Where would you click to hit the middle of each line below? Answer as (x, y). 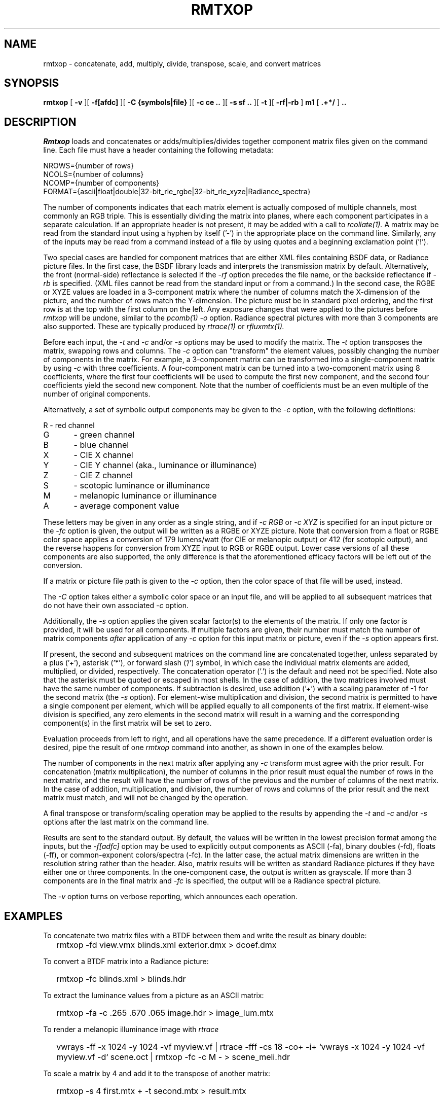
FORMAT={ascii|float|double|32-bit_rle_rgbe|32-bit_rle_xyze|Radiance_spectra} (177, 192)
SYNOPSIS (32, 83)
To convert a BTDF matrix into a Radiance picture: (126, 962)
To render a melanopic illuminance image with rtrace (131, 1030)
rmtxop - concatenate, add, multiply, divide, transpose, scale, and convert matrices (182, 63)
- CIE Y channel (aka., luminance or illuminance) (165, 465)
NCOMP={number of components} (101, 183)
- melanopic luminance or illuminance (145, 496)
